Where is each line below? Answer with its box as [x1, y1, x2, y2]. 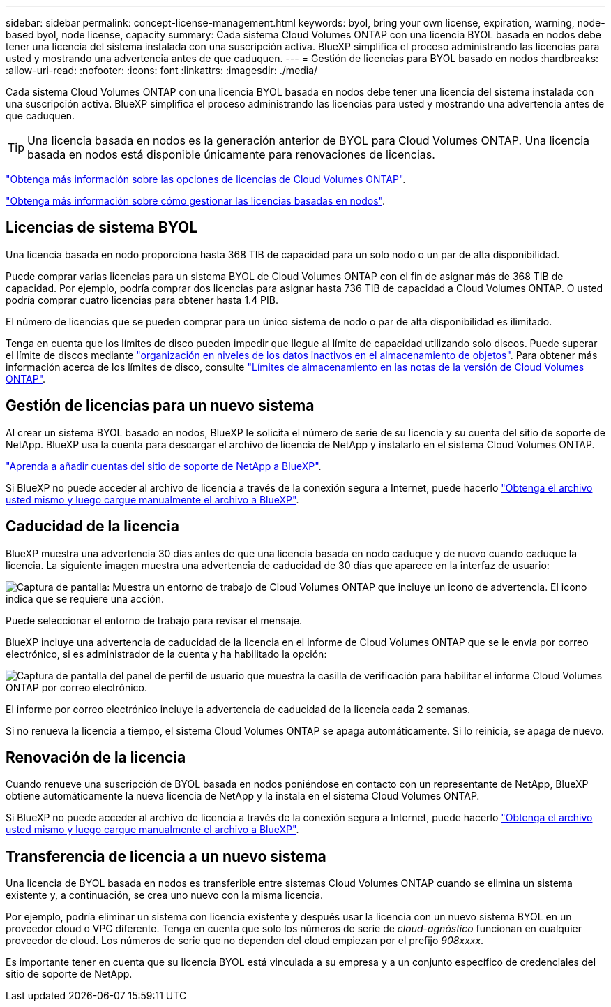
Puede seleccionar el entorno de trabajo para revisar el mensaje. [6, 614, 303, 626]
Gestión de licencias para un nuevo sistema [6, 397, 315, 415]
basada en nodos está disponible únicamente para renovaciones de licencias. [27, 147, 435, 161]
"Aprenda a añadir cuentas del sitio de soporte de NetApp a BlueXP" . [6, 460, 322, 472]
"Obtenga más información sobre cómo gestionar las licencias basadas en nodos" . [6, 195, 386, 207]
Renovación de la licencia [6, 748, 186, 766]
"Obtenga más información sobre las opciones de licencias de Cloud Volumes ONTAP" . [6, 173, 406, 185]
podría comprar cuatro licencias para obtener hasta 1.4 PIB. [6, 293, 279, 306]
